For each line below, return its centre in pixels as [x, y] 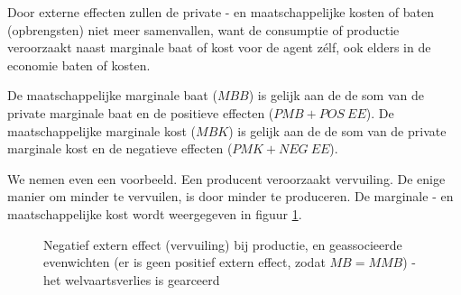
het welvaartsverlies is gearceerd [132, 279]
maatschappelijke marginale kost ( [102, 130]
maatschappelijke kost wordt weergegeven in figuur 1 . [155, 213]
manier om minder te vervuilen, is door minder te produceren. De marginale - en [230, 196]
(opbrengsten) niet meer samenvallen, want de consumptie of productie [203, 29]
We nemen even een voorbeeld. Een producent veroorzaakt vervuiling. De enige [226, 178]
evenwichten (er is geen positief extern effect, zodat [184, 262]
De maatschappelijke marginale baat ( [112, 95]
